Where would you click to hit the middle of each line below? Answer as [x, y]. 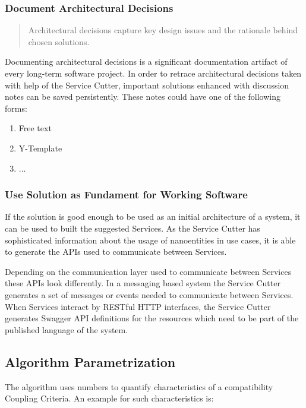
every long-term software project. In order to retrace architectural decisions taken [153, 73]
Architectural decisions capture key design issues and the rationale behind [163, 30]
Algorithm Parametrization [90, 361]
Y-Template [40, 148]
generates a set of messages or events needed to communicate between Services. [149, 294]
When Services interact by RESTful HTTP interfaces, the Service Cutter [138, 306]
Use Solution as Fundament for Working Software [126, 194]
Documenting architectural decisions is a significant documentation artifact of [146, 61]
